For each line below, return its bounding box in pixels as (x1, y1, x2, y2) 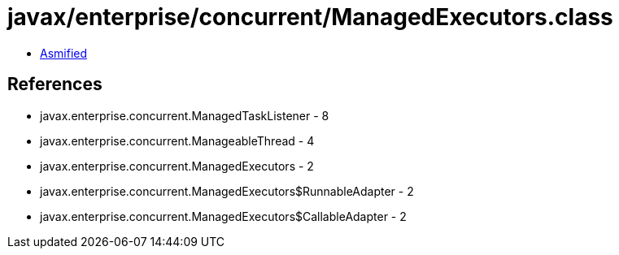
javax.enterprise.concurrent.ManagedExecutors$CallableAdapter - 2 (40, 209, 407, 223)
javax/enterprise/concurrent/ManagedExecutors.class (7, 3, 613, 31)
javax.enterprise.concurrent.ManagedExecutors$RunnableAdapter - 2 (40, 184, 414, 198)
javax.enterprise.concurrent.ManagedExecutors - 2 (40, 158, 314, 173)
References (7, 74, 102, 95)
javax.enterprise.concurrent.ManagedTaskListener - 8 (40, 108, 329, 123)
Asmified (40, 45, 88, 60)
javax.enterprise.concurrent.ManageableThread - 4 (40, 133, 315, 148)
